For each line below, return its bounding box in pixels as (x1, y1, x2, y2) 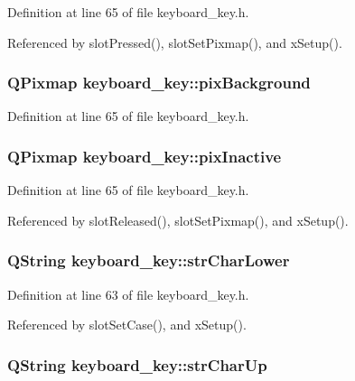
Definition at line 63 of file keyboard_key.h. (7, 284, 249, 303)
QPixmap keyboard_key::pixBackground (7, 71, 311, 94)
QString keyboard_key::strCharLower (7, 249, 290, 272)
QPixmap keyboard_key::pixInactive (7, 144, 282, 167)
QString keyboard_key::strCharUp (7, 353, 267, 376)
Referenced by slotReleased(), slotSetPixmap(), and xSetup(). (7, 210, 349, 229)
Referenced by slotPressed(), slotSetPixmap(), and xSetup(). (7, 33, 342, 51)
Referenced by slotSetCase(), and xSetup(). (7, 315, 247, 334)
